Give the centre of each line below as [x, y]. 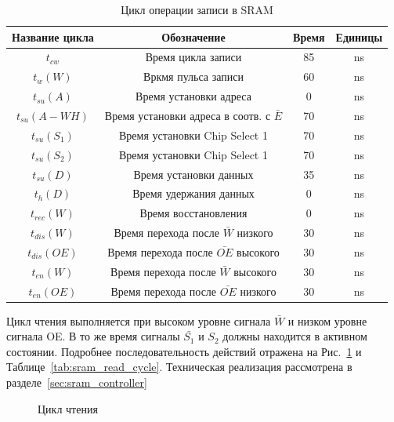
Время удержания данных [193, 193]
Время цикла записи [193, 57]
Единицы [359, 36]
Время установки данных [193, 174]
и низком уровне [327, 320]
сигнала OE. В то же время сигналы [93, 336]
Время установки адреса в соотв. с [188, 115]
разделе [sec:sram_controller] [77, 382]
